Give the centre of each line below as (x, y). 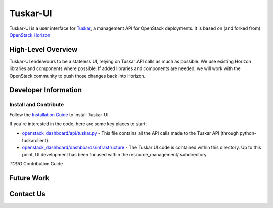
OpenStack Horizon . (30, 35)
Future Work (29, 178)
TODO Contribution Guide (36, 164)
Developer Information (46, 90)
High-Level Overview (43, 50)
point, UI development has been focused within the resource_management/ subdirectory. (115, 154)
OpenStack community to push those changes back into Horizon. (77, 76)
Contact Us (27, 194)
